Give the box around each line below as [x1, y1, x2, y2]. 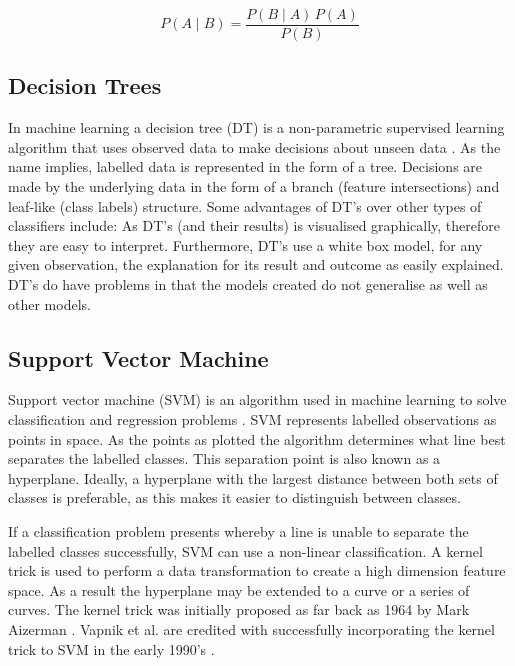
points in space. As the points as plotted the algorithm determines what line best [8, 428, 506, 449]
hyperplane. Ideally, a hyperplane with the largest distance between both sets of [8, 467, 498, 488]
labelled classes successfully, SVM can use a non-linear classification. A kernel [8, 540, 483, 561]
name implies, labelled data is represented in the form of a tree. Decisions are [8, 156, 483, 177]
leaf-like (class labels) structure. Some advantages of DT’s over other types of [8, 195, 482, 216]
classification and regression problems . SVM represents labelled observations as [8, 409, 497, 429]
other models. [8, 293, 91, 314]
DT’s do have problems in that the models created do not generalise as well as [8, 274, 488, 295]
